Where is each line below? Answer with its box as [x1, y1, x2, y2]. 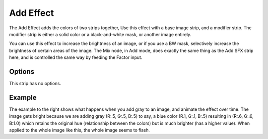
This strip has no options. [9, 81, 62, 87]
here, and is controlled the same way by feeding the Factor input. [9, 54, 142, 60]
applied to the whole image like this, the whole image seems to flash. [9, 127, 150, 133]
